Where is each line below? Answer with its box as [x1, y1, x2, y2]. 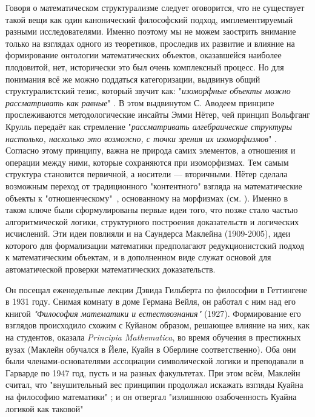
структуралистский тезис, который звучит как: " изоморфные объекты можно [5, 84, 291, 97]
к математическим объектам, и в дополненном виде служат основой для [5, 251, 271, 263]
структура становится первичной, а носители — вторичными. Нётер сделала [5, 168, 288, 180]
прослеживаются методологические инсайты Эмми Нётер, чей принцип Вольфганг [5, 108, 311, 121]
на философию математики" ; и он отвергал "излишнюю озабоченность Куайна [5, 390, 297, 402]
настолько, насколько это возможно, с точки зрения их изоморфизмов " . [5, 132, 277, 144]
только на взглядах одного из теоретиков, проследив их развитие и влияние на [5, 36, 295, 49]
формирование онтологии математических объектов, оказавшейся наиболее [5, 49, 282, 61]
